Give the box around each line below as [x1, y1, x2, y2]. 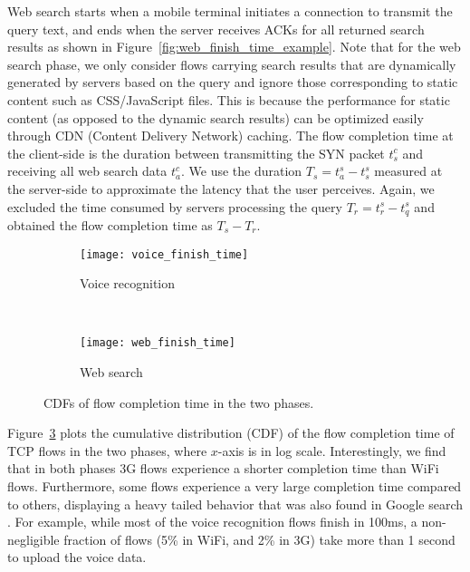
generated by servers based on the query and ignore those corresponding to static [7, 73, 458, 92]
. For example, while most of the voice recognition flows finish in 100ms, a [7, 512, 417, 531]
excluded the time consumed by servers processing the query [7, 197, 342, 216]
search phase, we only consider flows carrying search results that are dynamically [7, 54, 456, 73]
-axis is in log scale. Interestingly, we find [217, 441, 446, 460]
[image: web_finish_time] [80, 336, 235, 350]
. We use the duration [181, 161, 302, 180]
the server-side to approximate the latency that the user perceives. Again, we [7, 179, 435, 198]
